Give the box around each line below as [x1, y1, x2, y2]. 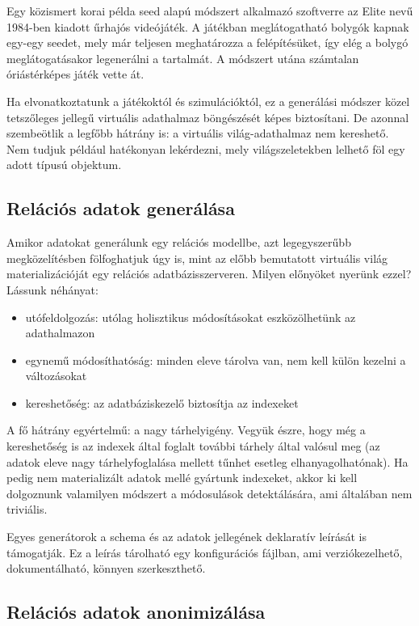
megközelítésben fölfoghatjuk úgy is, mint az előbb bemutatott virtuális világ [6, 249, 388, 266]
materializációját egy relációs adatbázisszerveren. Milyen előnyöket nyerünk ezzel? [6, 265, 412, 282]
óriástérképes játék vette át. [6, 66, 145, 82]
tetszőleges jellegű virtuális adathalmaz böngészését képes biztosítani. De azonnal [6, 108, 409, 125]
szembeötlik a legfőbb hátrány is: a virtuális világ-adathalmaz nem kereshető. [6, 125, 389, 142]
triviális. [6, 501, 48, 518]
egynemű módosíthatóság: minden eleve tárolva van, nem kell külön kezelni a [25, 351, 406, 368]
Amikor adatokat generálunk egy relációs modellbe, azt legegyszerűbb [6, 234, 351, 251]
